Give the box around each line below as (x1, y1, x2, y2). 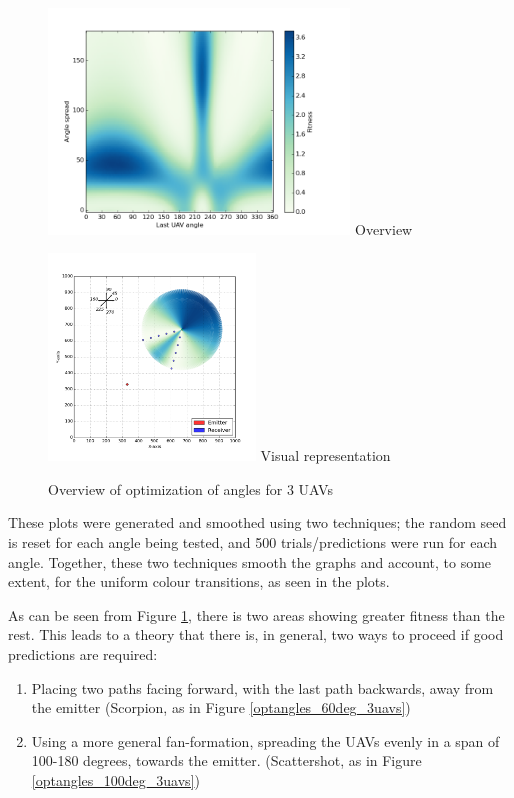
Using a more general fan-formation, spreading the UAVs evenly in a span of (31, 730, 500, 751)
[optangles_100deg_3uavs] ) (31, 769, 200, 790)
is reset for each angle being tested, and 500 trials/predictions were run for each (8, 532, 498, 552)
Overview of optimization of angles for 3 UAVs (48, 478, 333, 499)
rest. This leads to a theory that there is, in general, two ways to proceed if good (8, 624, 504, 645)
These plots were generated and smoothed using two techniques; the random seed (8, 512, 507, 533)
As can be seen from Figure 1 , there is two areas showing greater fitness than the (8, 604, 505, 625)
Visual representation (260, 445, 391, 466)
